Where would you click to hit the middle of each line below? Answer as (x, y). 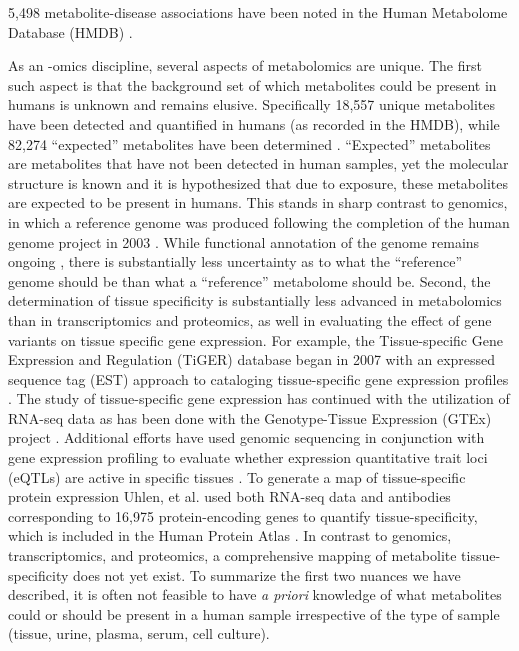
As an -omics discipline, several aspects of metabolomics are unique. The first (245, 65)
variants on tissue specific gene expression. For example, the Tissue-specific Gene (255, 339)
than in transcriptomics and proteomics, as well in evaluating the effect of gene (250, 319)
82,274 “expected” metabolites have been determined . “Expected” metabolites (249, 143)
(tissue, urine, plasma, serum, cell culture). (139, 633)
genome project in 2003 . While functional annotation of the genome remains (244, 241)
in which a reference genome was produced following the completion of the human (259, 221)
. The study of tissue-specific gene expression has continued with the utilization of (259, 398)
